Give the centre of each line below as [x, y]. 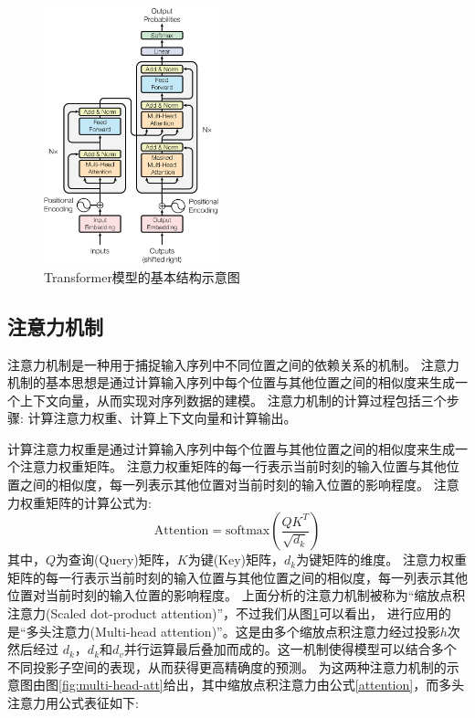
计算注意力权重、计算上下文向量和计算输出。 [162, 418]
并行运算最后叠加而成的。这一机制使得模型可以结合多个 [290, 649]
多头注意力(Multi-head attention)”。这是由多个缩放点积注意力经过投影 [233, 631]
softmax [248, 531]
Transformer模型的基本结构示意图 [142, 276]
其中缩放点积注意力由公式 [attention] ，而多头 [333, 685]
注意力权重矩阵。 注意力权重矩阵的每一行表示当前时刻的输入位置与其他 [233, 466]
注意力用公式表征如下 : [73, 702]
